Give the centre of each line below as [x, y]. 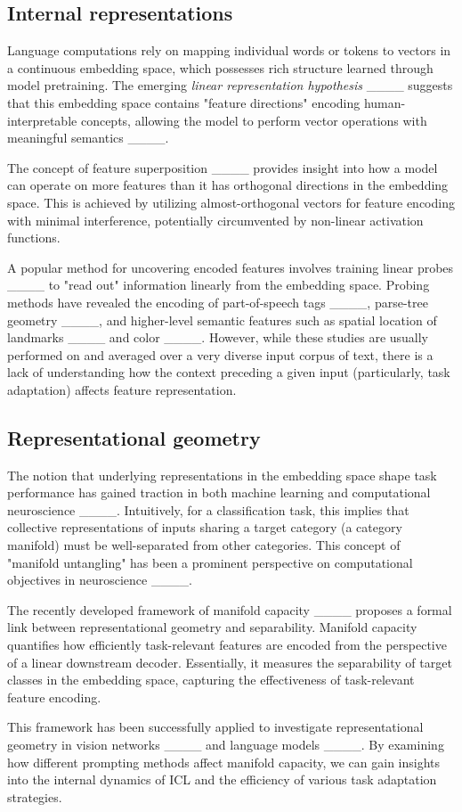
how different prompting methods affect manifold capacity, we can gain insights [224, 762]
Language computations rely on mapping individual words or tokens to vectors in [229, 50]
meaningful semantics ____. [88, 138]
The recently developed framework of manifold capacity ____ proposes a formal [230, 609]
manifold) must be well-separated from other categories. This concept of [204, 545]
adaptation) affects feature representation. [122, 389]
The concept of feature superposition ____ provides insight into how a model [223, 167]
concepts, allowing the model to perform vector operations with [254, 120]
